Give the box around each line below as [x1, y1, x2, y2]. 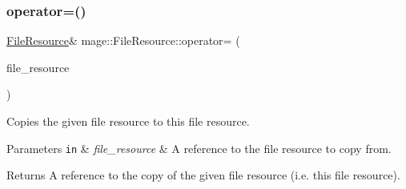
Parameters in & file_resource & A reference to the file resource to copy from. [6, 139, 392, 156]
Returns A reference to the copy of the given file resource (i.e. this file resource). [6, 167, 400, 183]
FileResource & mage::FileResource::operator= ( [6, 32, 240, 49]
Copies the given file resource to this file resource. [6, 113, 250, 129]
